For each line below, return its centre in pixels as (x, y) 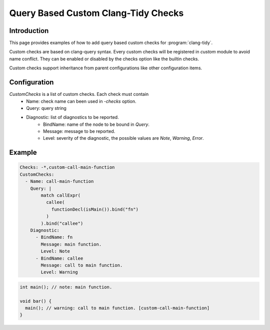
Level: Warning (59, 272)
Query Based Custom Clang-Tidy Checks (96, 13)
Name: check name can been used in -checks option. (81, 101)
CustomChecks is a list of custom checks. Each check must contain (79, 94)
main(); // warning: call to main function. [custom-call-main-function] (117, 308)
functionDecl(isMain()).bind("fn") (95, 209)
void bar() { (36, 301)
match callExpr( (61, 195)
